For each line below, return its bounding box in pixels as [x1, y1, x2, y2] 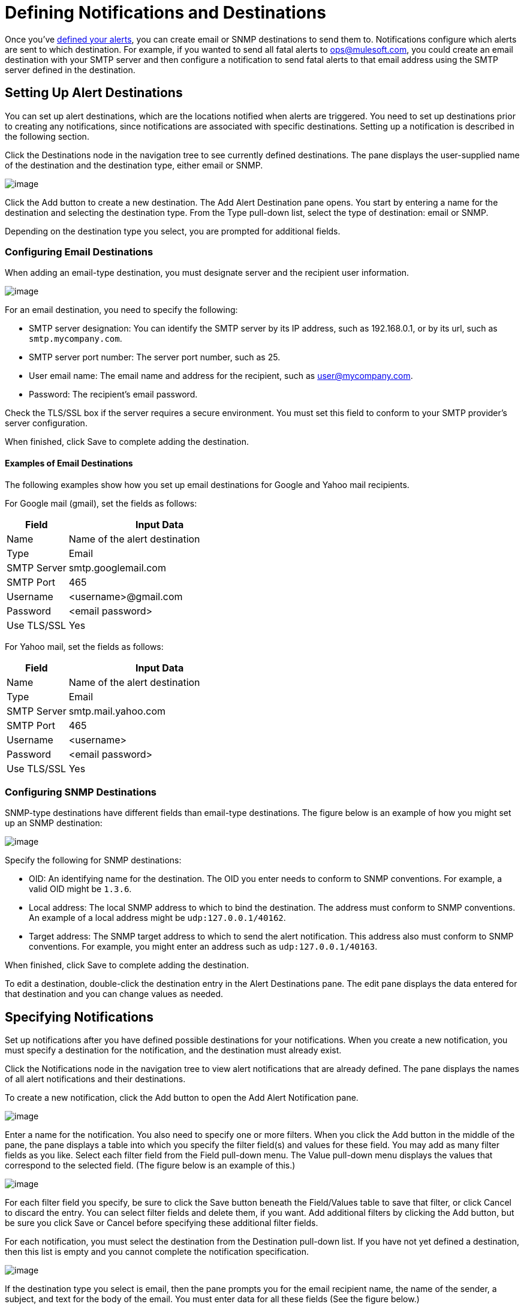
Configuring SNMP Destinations [5, 785, 157, 798]
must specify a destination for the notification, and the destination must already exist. [5, 1045, 342, 1056]
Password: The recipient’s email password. [29, 389, 198, 400]
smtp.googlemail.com [68, 561, 166, 574]
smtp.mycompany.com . [29, 333, 122, 344]
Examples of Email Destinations [5, 457, 133, 468]
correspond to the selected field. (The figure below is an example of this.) [5, 1160, 296, 1171]
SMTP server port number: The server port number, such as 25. [29, 352, 281, 363]
